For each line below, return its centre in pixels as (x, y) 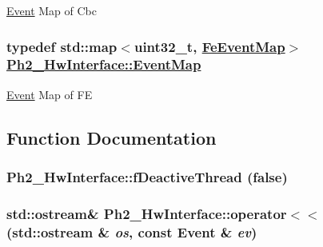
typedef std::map (62, 46)
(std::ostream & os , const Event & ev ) (132, 231)
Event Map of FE (50, 94)
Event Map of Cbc (52, 10)
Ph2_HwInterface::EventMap (104, 64)
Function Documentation (112, 137)
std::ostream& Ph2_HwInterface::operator (147, 213)
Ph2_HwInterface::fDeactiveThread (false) (147, 177)
